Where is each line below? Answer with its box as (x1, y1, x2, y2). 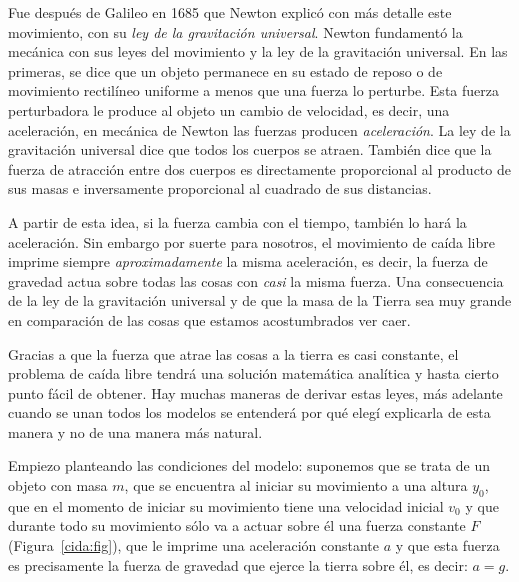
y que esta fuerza (395, 535, 500, 556)
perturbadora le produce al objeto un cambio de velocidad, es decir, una (8, 99, 450, 120)
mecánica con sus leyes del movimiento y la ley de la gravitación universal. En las (8, 41, 508, 62)
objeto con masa (8, 475, 108, 496)
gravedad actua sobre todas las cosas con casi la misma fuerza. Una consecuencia (8, 270, 504, 291)
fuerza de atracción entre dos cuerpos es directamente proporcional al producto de (8, 158, 511, 179)
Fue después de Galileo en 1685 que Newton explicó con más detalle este (8, 2, 452, 22)
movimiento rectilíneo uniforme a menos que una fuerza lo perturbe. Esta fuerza (8, 80, 499, 101)
